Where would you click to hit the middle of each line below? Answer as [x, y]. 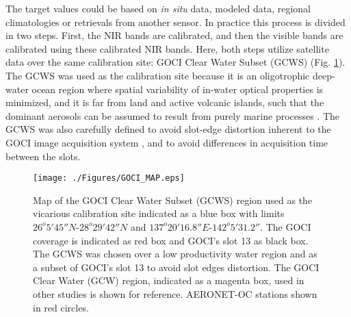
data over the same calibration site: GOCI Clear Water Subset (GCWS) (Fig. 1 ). [175, 62]
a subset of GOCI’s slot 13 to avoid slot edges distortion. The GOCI [176, 267]
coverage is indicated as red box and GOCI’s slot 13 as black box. [171, 240]
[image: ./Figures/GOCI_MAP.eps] [109, 178]
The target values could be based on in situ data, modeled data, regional [158, 8]
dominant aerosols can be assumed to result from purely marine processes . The [173, 115]
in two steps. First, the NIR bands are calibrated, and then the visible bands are [174, 35]
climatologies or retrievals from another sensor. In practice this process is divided [175, 22]
